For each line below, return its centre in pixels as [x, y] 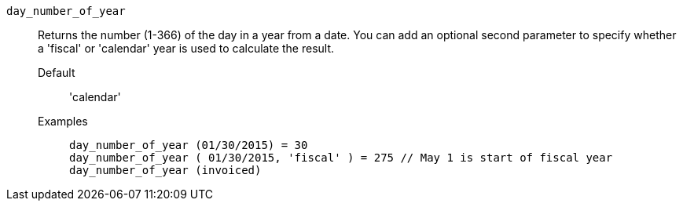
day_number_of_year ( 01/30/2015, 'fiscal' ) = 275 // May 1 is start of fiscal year [341, 158]
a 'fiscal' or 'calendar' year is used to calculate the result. [186, 48]
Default [57, 73]
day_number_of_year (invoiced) [165, 170]
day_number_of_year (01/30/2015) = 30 [189, 145]
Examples [63, 121]
